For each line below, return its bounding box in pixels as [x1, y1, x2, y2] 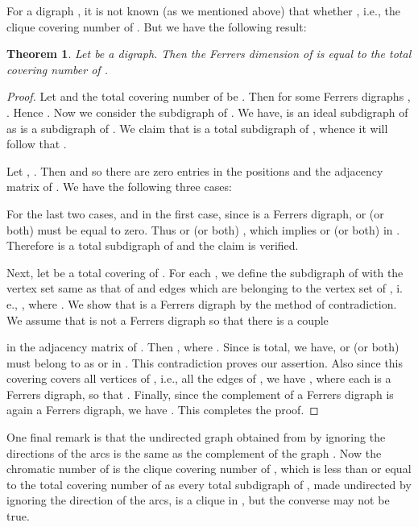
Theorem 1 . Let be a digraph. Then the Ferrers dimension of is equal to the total [6, 45, 412, 62]
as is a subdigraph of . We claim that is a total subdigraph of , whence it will [6, 119, 388, 136]
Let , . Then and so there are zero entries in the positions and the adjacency [6, 162, 383, 179]
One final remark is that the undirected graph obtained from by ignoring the [6, 429, 386, 446]
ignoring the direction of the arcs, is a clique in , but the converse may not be [6, 492, 390, 508]
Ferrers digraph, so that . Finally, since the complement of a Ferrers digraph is [6, 385, 394, 402]
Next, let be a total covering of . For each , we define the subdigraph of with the [6, 263, 404, 280]
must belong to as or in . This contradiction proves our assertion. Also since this [6, 354, 404, 371]
